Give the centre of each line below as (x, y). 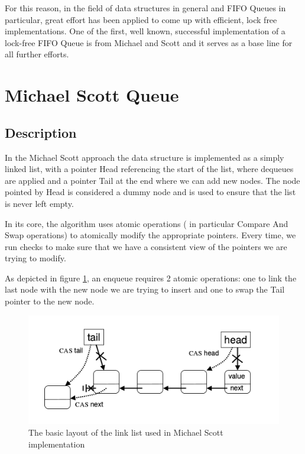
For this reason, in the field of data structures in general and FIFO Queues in (145, 8)
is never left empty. (39, 203)
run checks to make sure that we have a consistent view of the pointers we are (146, 246)
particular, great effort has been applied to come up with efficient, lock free (141, 19)
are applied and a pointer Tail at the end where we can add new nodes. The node (152, 180)
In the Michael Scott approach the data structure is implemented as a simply (145, 157)
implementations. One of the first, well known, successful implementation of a (145, 31)
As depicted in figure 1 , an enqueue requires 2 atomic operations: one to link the (151, 278)
